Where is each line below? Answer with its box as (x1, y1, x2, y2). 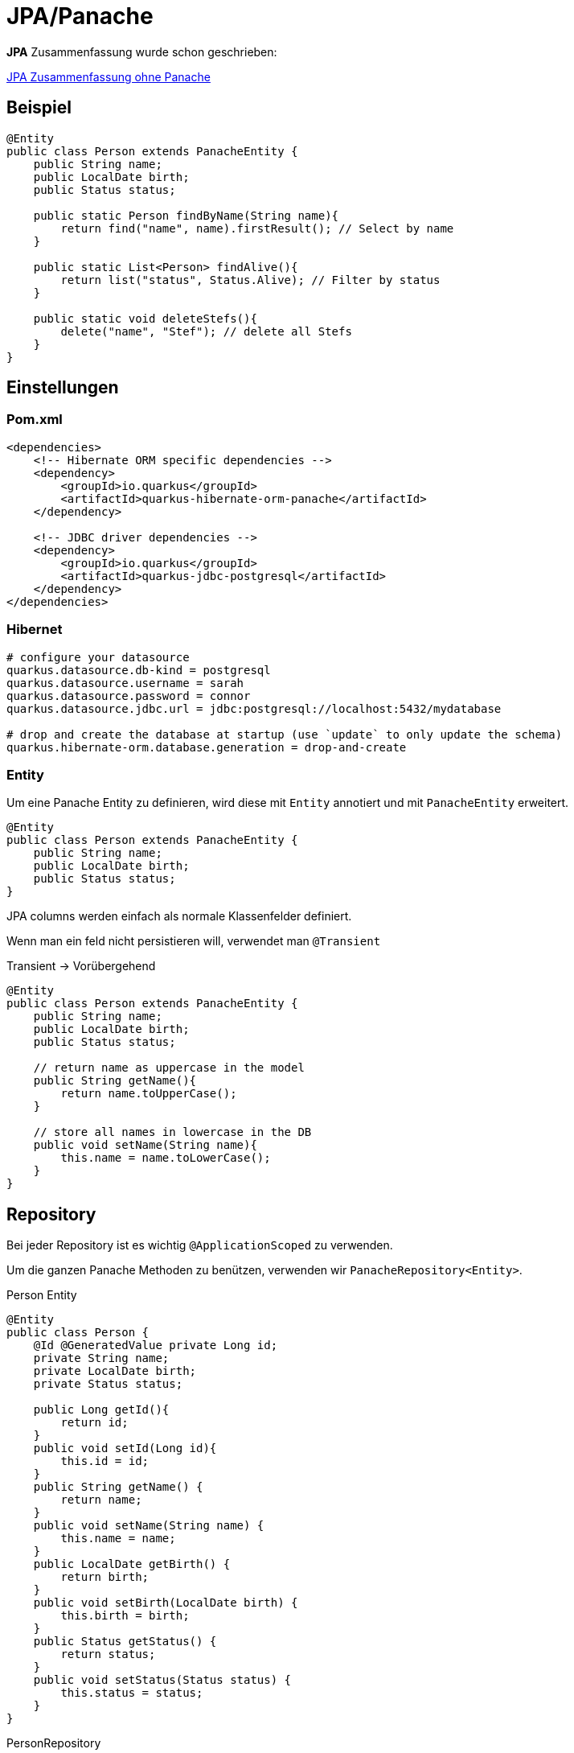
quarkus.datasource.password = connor (6, 689, 251, 702)
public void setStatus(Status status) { (33, 1673, 292, 1687)
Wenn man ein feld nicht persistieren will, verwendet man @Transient (6, 934, 381, 949)
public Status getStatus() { (33, 1635, 217, 1648)
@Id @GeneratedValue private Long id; (33, 1339, 278, 1352)
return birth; (60, 1570, 150, 1584)
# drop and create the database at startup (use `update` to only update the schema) (6, 727, 563, 741)
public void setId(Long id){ (33, 1442, 217, 1455)
